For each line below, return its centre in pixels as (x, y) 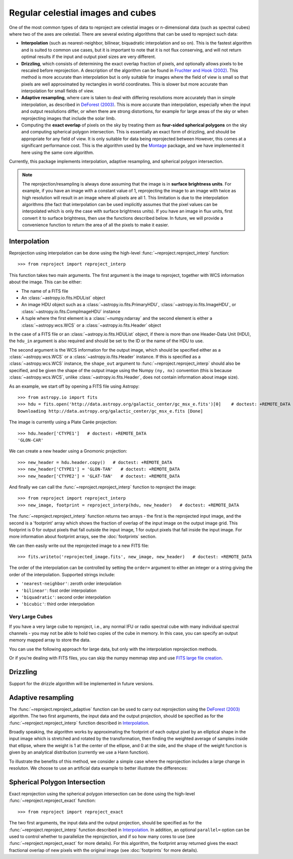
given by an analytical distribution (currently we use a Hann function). (79, 753)
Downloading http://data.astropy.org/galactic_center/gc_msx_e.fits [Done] (110, 411)
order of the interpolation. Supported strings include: (62, 574)
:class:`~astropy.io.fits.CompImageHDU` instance (71, 311)
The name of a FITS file (45, 291)
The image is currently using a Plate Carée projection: (63, 422)
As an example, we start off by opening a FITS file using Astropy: (74, 386)
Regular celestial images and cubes (83, 13)
